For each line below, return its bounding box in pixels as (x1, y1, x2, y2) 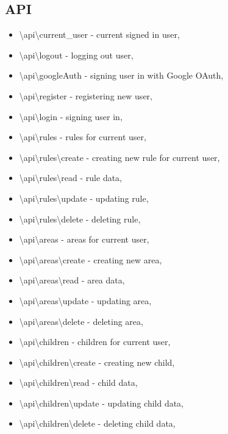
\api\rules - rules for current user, (19, 130, 146, 143)
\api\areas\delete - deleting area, (19, 315, 143, 327)
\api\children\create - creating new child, (19, 355, 175, 368)
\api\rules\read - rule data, (19, 171, 123, 184)
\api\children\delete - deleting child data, (19, 417, 176, 430)
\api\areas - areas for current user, (19, 233, 149, 246)
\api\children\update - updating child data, (19, 396, 184, 409)
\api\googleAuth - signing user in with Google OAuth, (19, 69, 224, 82)
